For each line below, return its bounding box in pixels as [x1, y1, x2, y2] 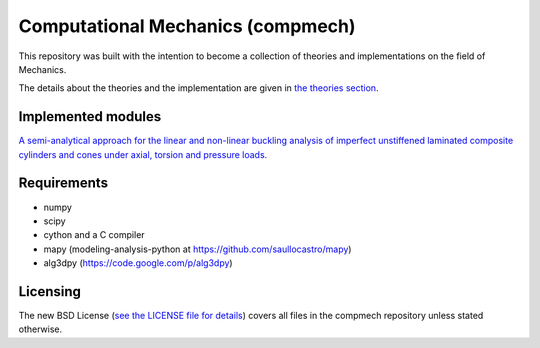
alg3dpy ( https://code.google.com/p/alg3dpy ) [43, 257, 234, 269]
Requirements [18, 175, 109, 192]
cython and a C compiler [43, 229, 145, 241]
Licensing [18, 283, 82, 300]
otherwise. [18, 323, 63, 335]
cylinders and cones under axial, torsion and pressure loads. [18, 148, 268, 160]
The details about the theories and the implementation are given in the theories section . [18, 82, 379, 94]
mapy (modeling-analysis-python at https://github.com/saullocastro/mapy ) [43, 243, 352, 255]
